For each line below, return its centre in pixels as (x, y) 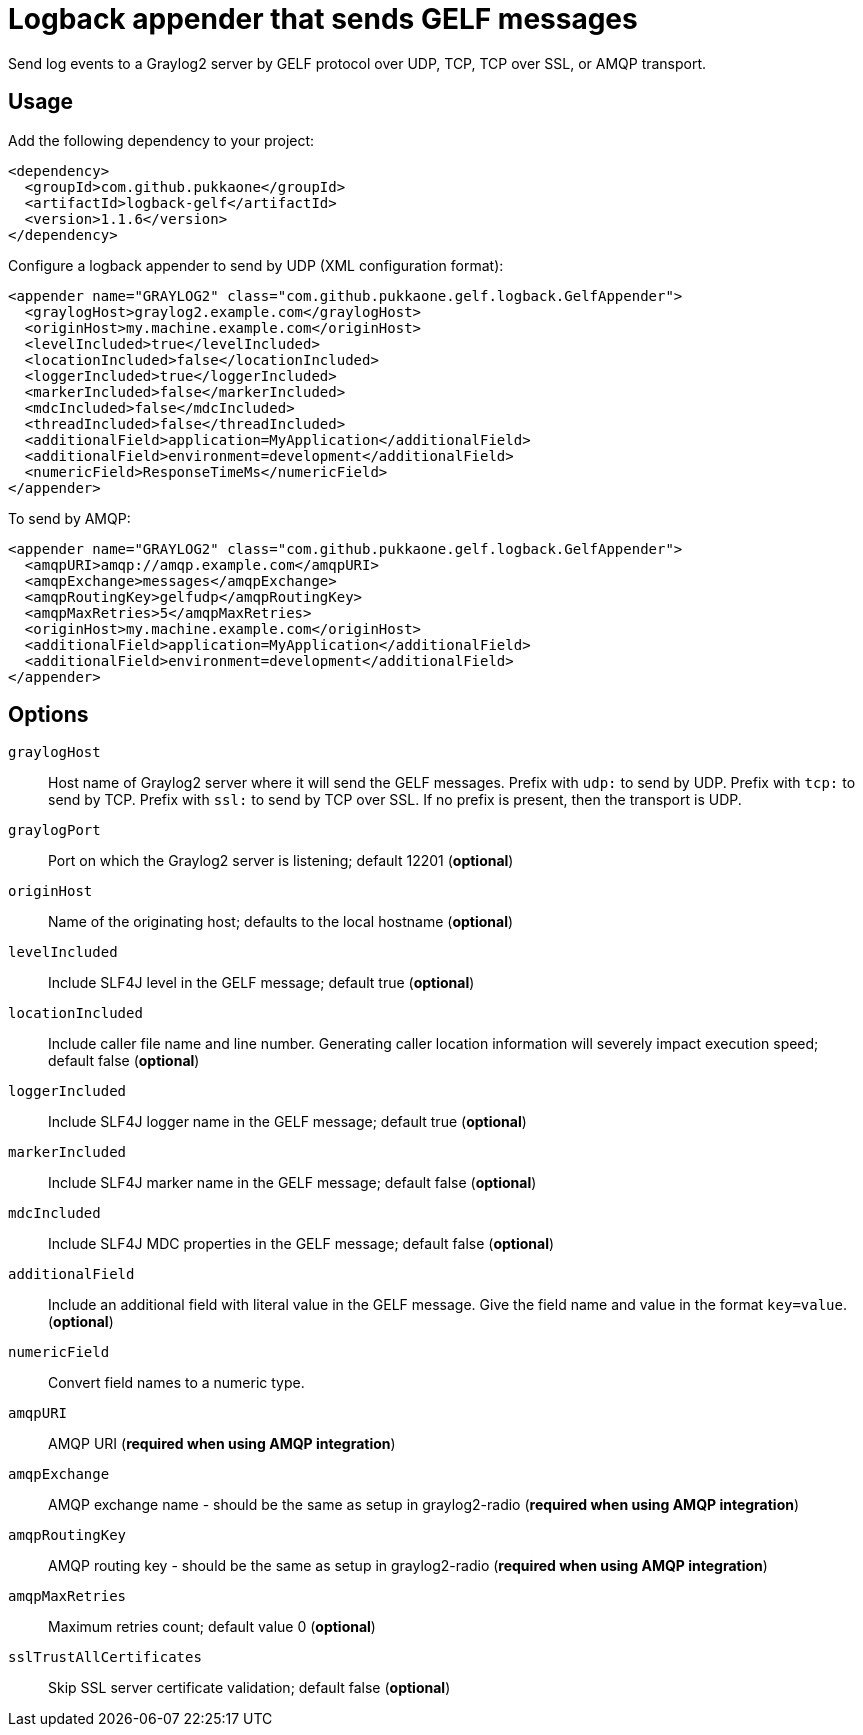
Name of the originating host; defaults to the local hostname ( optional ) (281, 922)
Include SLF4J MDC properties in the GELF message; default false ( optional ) (301, 1244)
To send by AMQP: (69, 518)
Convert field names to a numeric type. (176, 1383)
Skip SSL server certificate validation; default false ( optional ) (249, 1688)
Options (48, 715)
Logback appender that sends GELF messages (323, 19)
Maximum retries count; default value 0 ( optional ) (212, 1627)
